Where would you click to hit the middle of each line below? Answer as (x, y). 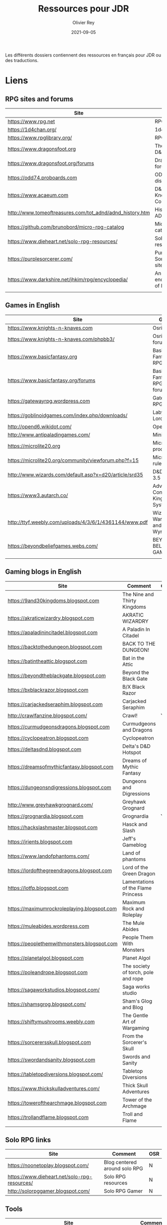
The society (136, 966)
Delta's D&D (136, 746)
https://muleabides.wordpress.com (48, 926)
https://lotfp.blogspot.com (38, 888)
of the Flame (137, 888)
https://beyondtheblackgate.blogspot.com (57, 675)
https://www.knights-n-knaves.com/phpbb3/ (61, 339)
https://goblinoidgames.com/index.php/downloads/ (68, 415)
